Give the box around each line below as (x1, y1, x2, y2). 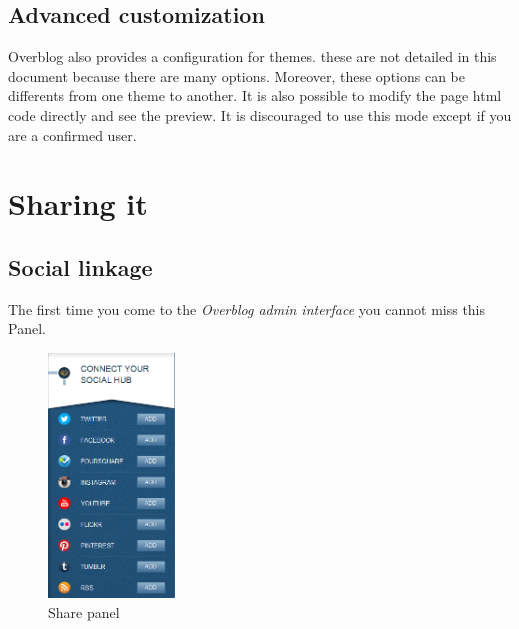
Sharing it (8, 183, 148, 224)
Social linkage (8, 251, 153, 282)
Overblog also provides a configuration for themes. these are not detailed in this (8, 46, 497, 67)
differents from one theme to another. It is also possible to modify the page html (8, 85, 502, 106)
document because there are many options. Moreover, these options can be (8, 65, 465, 86)
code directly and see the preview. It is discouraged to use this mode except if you (8, 104, 512, 125)
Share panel (48, 601, 120, 622)
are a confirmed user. (8, 124, 137, 145)
